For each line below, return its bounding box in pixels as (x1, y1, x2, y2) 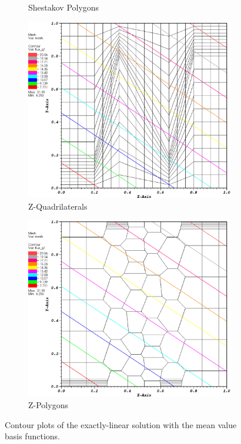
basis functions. (5, 430, 60, 442)
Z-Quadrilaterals (28, 200, 88, 212)
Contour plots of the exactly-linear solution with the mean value (5, 418, 237, 430)
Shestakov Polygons (28, 1, 99, 13)
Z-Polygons (28, 399, 68, 411)
